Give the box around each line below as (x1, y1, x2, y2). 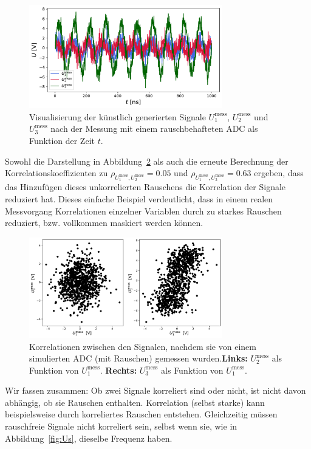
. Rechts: (100, 363, 137, 376)
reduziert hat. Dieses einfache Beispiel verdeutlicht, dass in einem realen (5, 192, 273, 205)
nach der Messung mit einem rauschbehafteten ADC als (50, 122, 258, 135)
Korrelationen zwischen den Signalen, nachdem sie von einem (29, 340, 256, 352)
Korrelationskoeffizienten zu (5, 166, 108, 179)
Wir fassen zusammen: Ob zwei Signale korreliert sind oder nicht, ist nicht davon (5, 384, 306, 397)
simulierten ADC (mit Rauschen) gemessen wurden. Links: (29, 352, 248, 365)
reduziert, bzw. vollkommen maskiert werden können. (5, 216, 203, 229)
